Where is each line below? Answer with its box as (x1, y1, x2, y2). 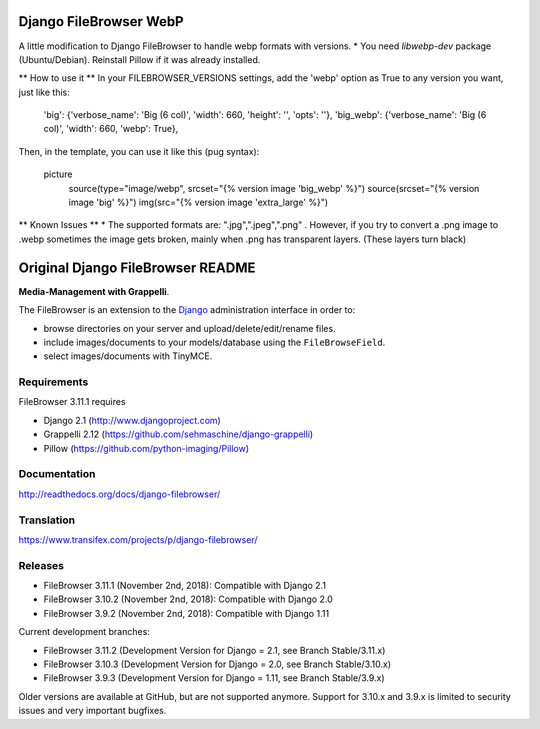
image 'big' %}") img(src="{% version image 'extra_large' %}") (68, 196, 329, 209)
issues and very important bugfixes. (18, 705, 167, 717)
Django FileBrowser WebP (18, 13, 184, 30)
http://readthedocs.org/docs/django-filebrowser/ (18, 488, 221, 500)
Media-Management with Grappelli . (18, 285, 170, 297)
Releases (18, 558, 65, 572)
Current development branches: (18, 626, 150, 638)
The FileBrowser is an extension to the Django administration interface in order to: (18, 304, 356, 316)
